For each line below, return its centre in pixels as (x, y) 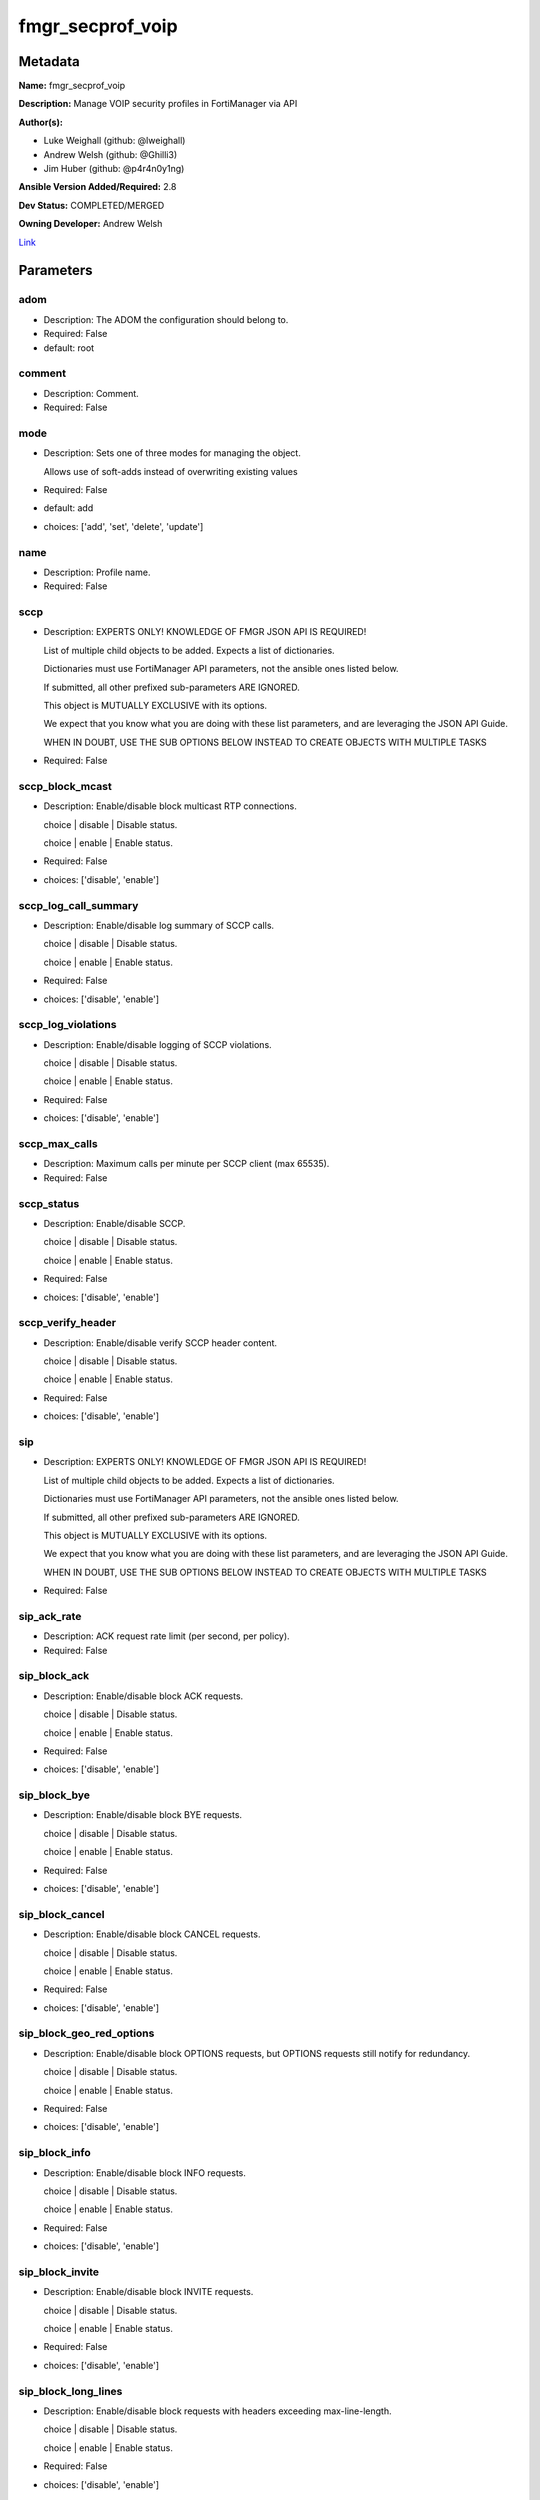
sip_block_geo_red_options (86, 2033)
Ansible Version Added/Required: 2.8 (97, 187)
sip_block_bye (54, 1795)
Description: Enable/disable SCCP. (114, 1223)
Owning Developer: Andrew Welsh (90, 224)
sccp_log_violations (67, 1025)
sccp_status (49, 1203)
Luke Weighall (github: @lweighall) (114, 141)
